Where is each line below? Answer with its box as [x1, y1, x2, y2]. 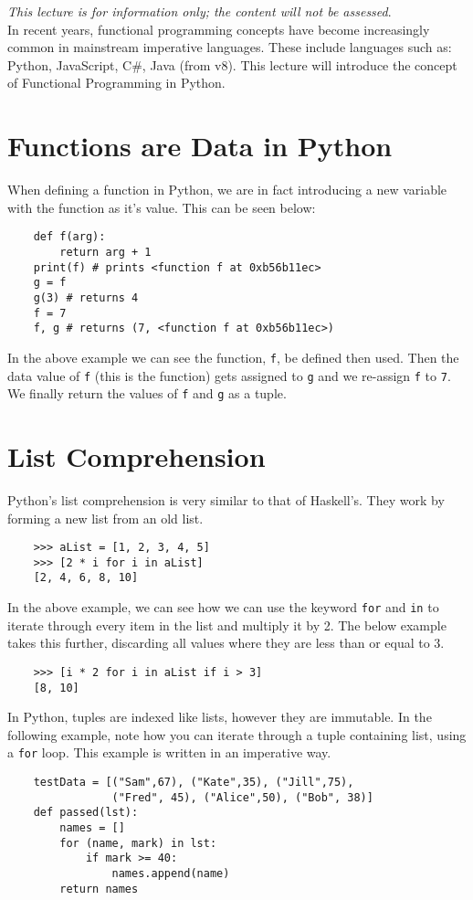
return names [59, 882, 139, 895]
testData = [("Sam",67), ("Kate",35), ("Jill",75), [33, 776, 354, 789]
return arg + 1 [59, 245, 152, 259]
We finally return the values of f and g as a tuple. [7, 384, 287, 403]
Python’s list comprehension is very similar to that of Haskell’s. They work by [7, 490, 445, 509]
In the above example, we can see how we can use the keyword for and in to [7, 598, 439, 617]
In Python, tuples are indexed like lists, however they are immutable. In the [7, 707, 432, 726]
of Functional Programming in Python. [7, 73, 226, 92]
